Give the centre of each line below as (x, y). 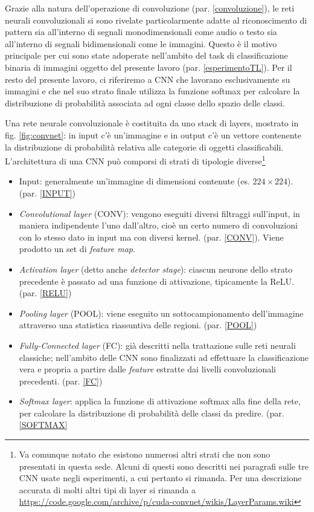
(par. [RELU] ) (45, 293)
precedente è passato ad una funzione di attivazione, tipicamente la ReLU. (156, 281)
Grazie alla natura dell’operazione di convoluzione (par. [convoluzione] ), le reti (150, 8)
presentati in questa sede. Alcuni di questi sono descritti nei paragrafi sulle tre (164, 466)
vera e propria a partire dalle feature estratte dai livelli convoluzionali (147, 369)
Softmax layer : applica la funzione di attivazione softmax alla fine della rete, (160, 401)
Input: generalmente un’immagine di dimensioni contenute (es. (134, 181)
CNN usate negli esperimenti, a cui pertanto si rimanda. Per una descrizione (160, 478)
